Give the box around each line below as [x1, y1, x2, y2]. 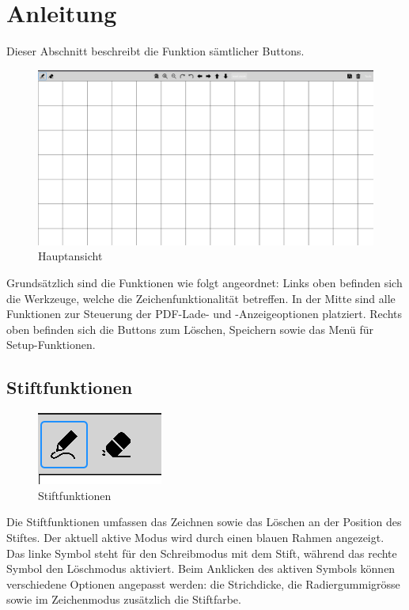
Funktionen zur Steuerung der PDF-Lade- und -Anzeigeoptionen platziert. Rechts [6, 305, 402, 322]
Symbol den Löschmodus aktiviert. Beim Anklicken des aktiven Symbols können [6, 560, 396, 577]
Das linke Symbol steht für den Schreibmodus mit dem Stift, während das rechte [6, 544, 397, 561]
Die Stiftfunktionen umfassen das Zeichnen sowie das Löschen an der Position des [6, 513, 402, 530]
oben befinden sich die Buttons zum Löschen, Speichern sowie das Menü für [6, 320, 374, 337]
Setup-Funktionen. [6, 336, 96, 353]
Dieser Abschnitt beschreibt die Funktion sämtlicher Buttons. [6, 43, 305, 59]
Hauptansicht [38, 248, 103, 264]
